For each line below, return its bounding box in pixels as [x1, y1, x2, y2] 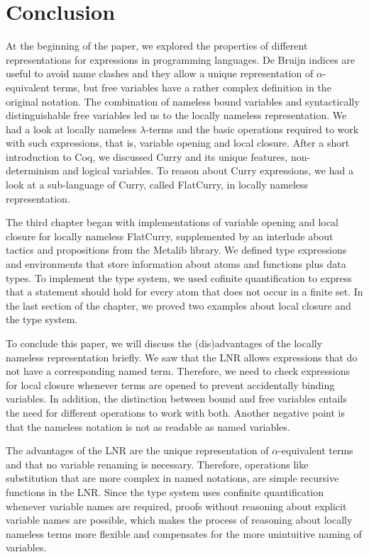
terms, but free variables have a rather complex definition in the [53, 79, 331, 94]
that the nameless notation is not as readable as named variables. [6, 419, 290, 434]
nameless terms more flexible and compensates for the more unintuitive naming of [6, 526, 362, 541]
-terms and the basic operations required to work [145, 121, 359, 136]
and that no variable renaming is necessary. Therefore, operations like [6, 456, 309, 471]
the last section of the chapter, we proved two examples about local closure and [6, 298, 351, 313]
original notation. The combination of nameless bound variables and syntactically [6, 94, 360, 108]
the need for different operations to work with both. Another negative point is [6, 405, 345, 420]
